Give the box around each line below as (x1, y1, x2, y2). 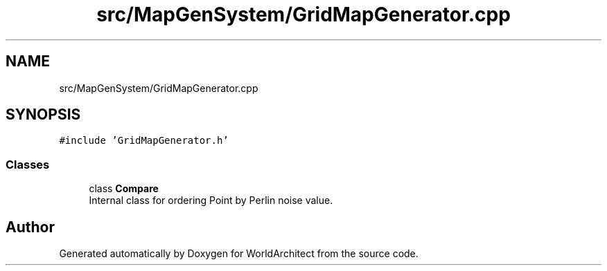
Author (6, 218, 55, 236)
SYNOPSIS (6, 106, 81, 124)
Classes (6, 157, 50, 171)
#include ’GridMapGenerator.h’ (59, 135, 229, 147)
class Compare (89, 183, 159, 195)
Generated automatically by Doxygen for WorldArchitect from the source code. (59, 247, 419, 260)
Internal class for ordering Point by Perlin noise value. (89, 194, 333, 207)
